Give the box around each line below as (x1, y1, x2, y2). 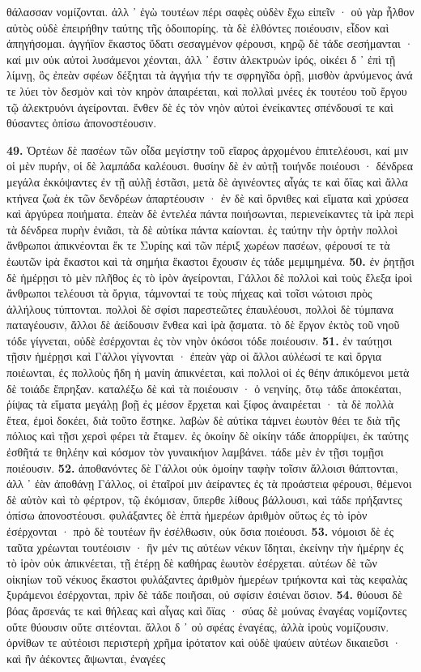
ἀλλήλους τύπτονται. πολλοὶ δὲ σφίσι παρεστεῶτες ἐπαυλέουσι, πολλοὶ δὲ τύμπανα (6, 300, 393, 317)
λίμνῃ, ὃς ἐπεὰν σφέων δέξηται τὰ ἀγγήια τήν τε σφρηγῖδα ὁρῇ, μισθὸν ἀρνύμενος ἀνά (6, 66, 413, 83)
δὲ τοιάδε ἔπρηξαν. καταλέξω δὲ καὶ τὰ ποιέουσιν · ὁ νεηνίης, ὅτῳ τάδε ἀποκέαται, (6, 379, 402, 396)
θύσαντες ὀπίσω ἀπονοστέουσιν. (6, 114, 157, 131)
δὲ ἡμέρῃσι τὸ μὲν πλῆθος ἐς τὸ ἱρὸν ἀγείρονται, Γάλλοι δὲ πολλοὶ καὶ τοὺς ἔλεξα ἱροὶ (6, 268, 413, 285)
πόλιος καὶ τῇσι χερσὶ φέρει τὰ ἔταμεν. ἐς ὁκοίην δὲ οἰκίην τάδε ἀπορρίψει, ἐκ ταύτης (6, 427, 409, 444)
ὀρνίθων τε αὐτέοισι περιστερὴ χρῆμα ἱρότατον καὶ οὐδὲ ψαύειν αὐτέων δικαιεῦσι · (6, 634, 402, 651)
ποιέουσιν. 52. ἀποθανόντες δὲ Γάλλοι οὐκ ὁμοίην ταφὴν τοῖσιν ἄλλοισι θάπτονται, (6, 459, 398, 476)
